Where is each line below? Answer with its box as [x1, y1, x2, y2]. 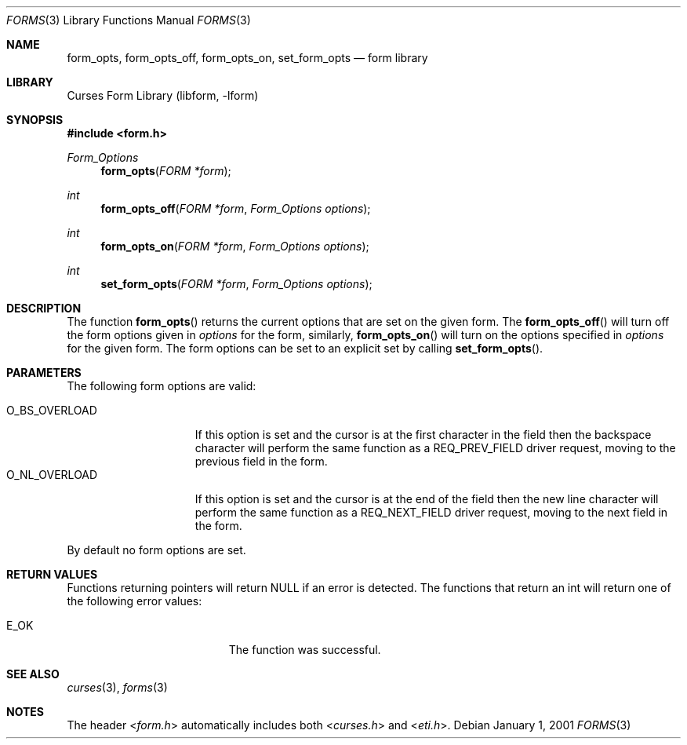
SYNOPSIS [6, 113, 64, 126]
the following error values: [67, 594, 202, 608]
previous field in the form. [194, 455, 328, 468]
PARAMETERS [6, 366, 82, 379]
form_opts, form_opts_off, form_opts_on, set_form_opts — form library [67, 51, 428, 64]
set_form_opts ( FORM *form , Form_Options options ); [100, 277, 373, 290]
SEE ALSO [6, 667, 60, 681]
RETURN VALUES [6, 568, 98, 581]
